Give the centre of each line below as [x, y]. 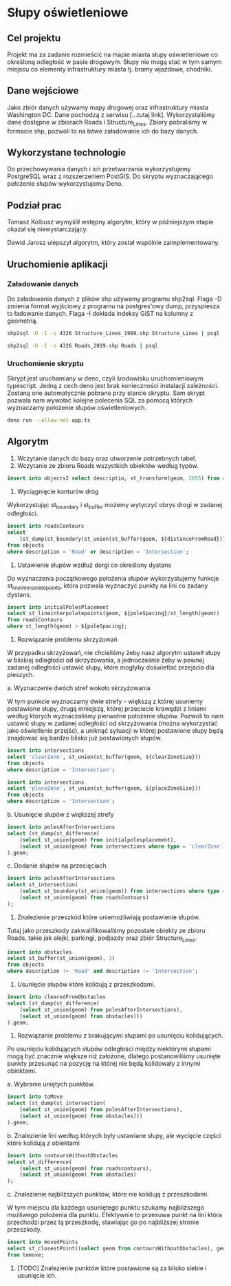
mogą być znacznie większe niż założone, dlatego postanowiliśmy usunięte [114, 1056]
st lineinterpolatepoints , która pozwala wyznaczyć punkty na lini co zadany [108, 586]
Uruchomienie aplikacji [57, 264]
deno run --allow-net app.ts [49, 420]
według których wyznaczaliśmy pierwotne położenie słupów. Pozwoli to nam [115, 716]
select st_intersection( [43, 885]
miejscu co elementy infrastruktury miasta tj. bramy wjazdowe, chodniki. [110, 69]
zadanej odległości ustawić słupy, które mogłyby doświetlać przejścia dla [111, 667]
